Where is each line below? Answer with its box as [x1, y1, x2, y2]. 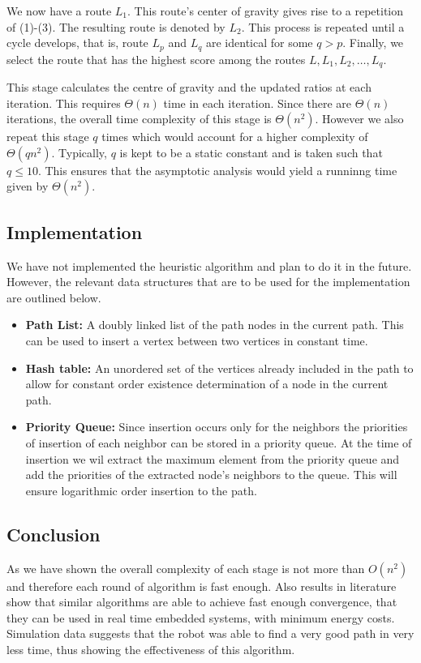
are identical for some [205, 34, 313, 51]
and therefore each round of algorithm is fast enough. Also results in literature [6, 577, 397, 594]
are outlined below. [6, 289, 101, 306]
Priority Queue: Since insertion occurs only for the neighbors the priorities [25, 418, 408, 435]
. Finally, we [342, 34, 404, 51]
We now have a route [6, 2, 112, 19]
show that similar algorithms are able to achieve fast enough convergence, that [6, 593, 397, 610]
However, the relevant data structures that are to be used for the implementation [6, 273, 410, 290]
